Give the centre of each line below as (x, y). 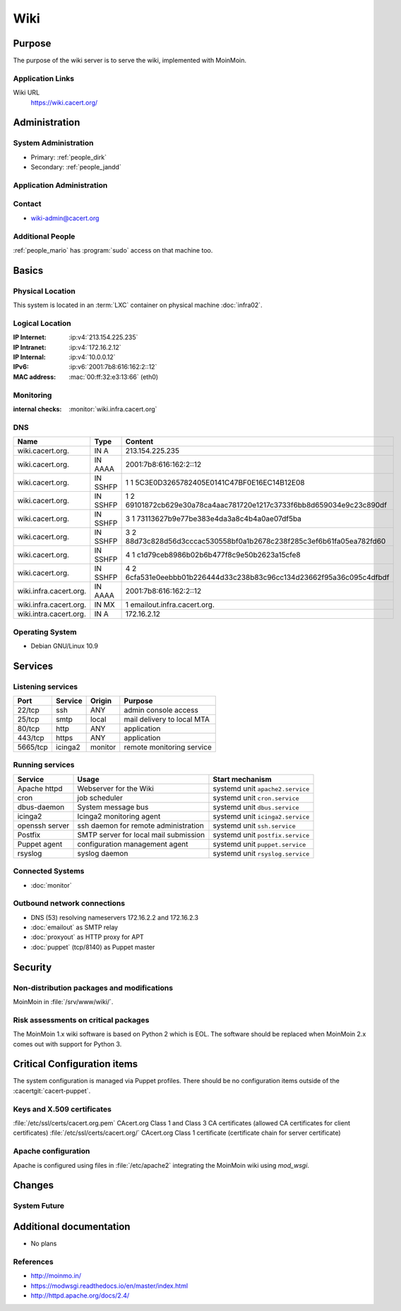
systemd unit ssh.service (254, 826)
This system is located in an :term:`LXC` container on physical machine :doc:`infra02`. (138, 305)
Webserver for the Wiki (116, 788)
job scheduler (100, 797)
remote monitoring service (168, 747)
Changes (34, 1185)
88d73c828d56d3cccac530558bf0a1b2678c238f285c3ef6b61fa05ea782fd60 (256, 541)
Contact (27, 204)
